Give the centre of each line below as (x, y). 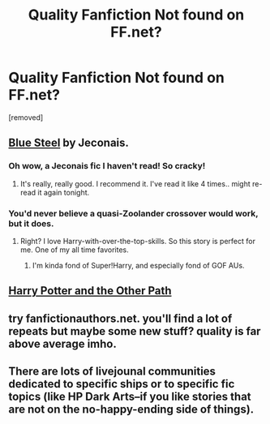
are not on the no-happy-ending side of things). (131, 410)
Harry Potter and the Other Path (90, 291)
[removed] (26, 117)
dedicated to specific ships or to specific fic (122, 384)
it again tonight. (64, 192)
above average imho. (63, 343)
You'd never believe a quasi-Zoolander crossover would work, (133, 213)
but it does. (31, 223)
